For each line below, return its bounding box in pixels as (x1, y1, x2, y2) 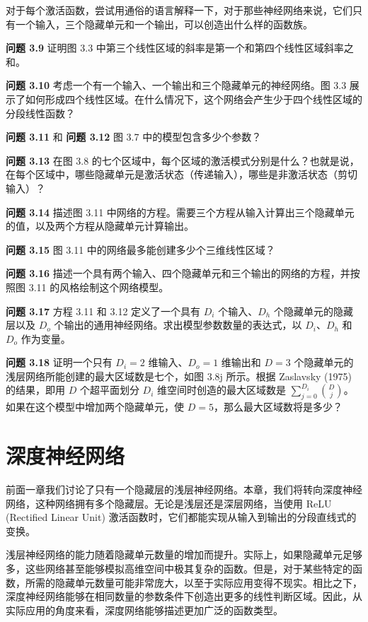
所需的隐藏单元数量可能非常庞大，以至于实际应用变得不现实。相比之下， (25, 575, 362, 589)
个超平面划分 (79, 382, 139, 397)
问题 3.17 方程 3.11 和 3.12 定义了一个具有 (6, 303, 201, 318)
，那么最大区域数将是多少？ (213, 399, 343, 414)
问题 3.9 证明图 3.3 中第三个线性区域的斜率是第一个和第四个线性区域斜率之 (6, 40, 354, 55)
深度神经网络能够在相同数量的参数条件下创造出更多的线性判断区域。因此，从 (6, 589, 362, 604)
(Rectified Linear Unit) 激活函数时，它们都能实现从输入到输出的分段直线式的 (6, 510, 357, 524)
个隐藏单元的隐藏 (273, 303, 353, 318)
